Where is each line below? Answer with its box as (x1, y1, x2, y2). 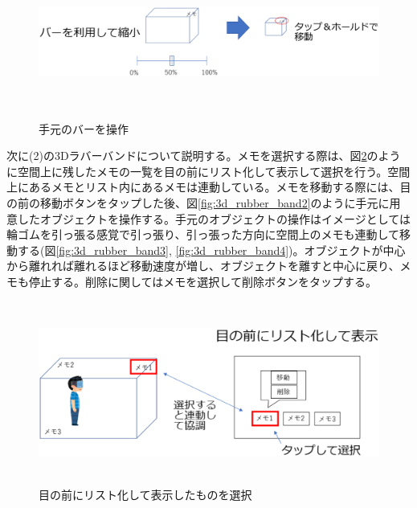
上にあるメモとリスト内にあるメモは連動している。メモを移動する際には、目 (6, 178, 411, 195)
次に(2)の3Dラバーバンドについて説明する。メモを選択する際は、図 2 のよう (6, 147, 401, 164)
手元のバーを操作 (39, 120, 129, 137)
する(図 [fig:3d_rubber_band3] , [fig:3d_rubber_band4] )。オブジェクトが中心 (17, 241, 406, 258)
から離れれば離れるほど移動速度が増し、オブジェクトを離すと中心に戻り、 (6, 257, 400, 274)
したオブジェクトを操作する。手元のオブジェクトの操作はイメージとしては (17, 210, 411, 227)
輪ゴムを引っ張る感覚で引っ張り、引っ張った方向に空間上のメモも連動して (6, 226, 400, 243)
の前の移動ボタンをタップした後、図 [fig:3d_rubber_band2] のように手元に (6, 194, 390, 211)
